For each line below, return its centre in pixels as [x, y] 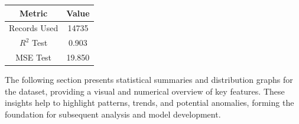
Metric [34, 13]
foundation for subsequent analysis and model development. [113, 114]
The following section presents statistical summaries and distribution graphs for [149, 80]
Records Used [34, 28]
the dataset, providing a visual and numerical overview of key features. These [145, 91]
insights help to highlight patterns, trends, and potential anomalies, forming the [149, 103]
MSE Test [34, 57]
